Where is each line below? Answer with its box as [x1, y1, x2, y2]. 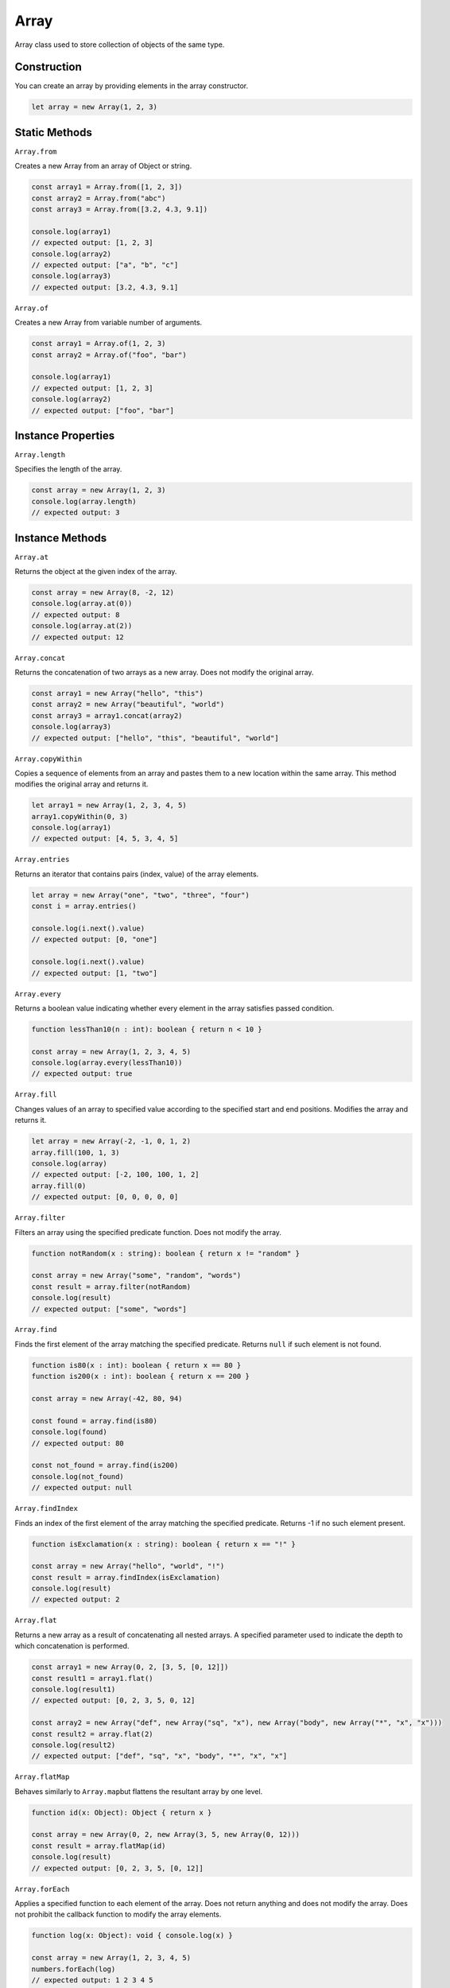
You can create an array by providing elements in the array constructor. [14, 81, 249, 91]
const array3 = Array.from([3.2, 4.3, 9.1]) [31, 205, 208, 214]
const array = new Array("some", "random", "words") [31, 1271, 242, 1280]
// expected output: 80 [31, 1439, 125, 1447]
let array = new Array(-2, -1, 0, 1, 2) [31, 1137, 191, 1146]
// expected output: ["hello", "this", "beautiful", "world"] [31, 733, 279, 743]
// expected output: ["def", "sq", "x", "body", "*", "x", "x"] [31, 1752, 288, 1761]
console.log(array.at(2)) [31, 621, 133, 631]
